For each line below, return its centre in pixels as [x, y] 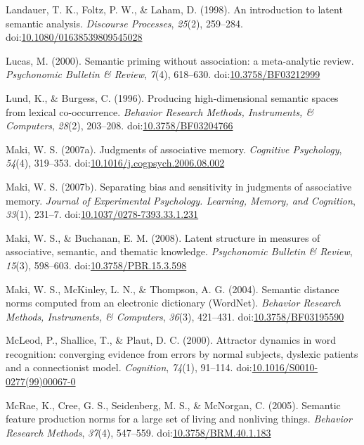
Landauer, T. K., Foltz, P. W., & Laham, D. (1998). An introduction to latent [174, 9]
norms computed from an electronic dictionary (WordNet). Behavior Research [173, 303]
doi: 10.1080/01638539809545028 [74, 37]
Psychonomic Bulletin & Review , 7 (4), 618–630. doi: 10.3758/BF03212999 [163, 74]
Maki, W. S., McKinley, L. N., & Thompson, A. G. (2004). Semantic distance [173, 289]
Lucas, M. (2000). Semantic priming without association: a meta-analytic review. [180, 60]
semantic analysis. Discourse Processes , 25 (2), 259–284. [124, 23]
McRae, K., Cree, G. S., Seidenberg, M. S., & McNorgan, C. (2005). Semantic [173, 405]
